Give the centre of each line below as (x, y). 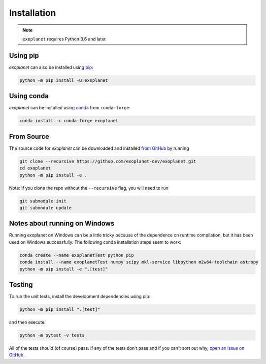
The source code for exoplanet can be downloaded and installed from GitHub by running (99, 148)
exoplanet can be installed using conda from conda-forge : (70, 108)
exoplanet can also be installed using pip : (51, 67)
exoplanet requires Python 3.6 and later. (65, 39)
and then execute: (28, 322)
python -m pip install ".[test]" (60, 310)
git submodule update (46, 208)
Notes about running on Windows (62, 223)
